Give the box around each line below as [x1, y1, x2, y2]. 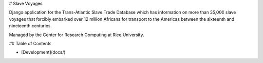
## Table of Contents [9, 40, 52, 46]
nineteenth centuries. [9, 23, 52, 29]
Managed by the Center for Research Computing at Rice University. [9, 32, 144, 38]
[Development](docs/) [21, 50, 66, 55]
